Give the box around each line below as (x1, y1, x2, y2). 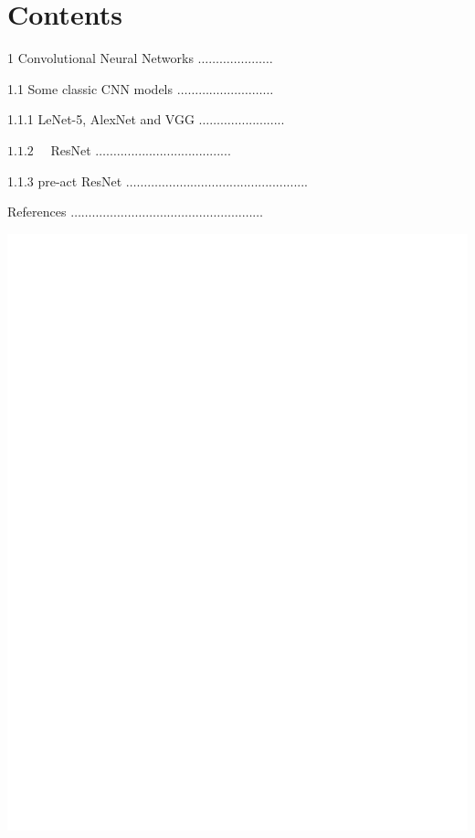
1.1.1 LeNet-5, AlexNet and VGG (7, 110, 195, 129)
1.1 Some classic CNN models (7, 79, 174, 98)
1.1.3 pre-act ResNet (7, 171, 122, 190)
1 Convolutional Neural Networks (7, 48, 194, 68)
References (7, 202, 67, 221)
